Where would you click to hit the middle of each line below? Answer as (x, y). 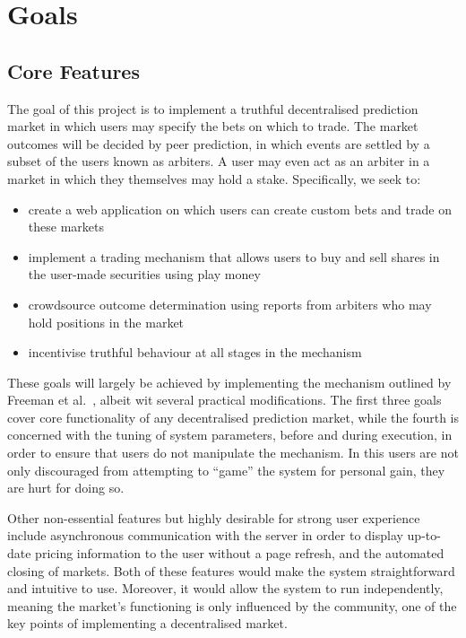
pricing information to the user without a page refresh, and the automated (240, 553)
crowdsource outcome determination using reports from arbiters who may (230, 304)
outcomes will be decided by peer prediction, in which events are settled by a (219, 143)
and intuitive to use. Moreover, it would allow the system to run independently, (225, 588)
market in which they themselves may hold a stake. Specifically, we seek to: (214, 178)
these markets (66, 227)
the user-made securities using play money (144, 274)
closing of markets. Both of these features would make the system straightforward (231, 570)
